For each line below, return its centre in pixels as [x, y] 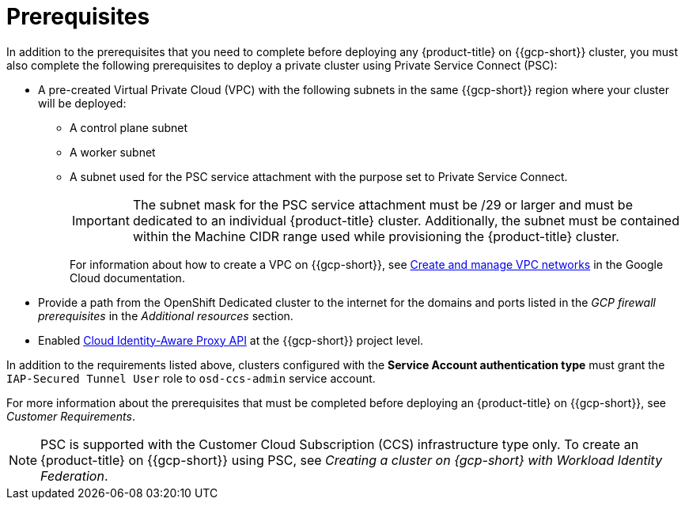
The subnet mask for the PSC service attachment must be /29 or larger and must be [382, 204]
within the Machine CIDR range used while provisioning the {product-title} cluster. [376, 236]
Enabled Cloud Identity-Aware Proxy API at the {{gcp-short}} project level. [231, 340]
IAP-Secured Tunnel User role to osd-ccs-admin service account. [191, 378]
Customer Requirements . [71, 416]
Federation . [74, 476]
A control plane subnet [129, 127]
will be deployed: [82, 103]
